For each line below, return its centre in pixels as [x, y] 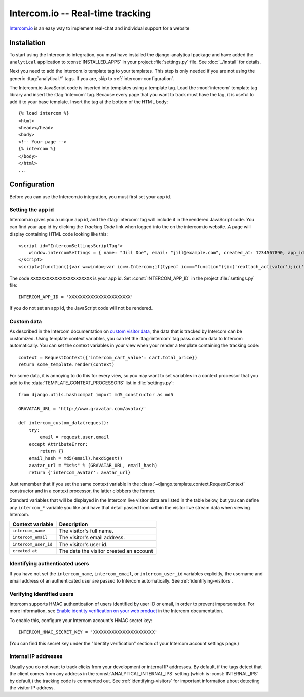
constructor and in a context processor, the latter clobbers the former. [82, 491]
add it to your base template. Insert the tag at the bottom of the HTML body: [89, 102]
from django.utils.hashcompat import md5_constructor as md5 [96, 395]
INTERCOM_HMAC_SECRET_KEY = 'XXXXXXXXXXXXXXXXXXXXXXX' [88, 632]
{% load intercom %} [44, 113]
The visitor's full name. [86, 531]
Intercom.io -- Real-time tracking [80, 13]
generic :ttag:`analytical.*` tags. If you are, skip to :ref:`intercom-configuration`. [92, 78]
